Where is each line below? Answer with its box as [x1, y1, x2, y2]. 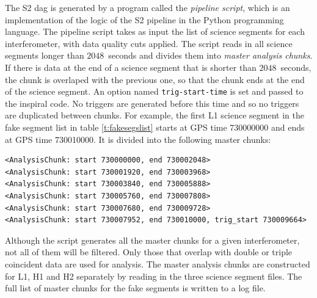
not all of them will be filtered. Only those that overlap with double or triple [5, 245, 293, 258]
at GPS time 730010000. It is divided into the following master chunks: [5, 133, 271, 145]
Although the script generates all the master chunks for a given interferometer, [5, 233, 300, 246]
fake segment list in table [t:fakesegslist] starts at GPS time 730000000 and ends [5, 121, 305, 133]
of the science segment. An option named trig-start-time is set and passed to [5, 85, 304, 98]
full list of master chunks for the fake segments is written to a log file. [5, 282, 266, 294]
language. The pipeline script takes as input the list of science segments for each [5, 25, 305, 38]
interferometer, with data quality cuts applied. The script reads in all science [5, 37, 293, 49]
